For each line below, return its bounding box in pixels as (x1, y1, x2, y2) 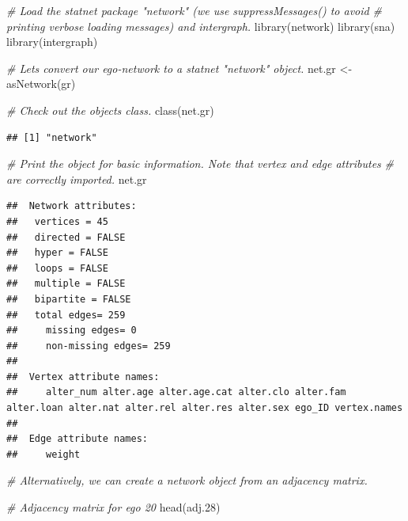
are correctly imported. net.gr (6, 170, 147, 187)
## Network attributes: (6, 200, 137, 212)
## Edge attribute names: (6, 433, 148, 445)
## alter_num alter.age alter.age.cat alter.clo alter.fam (6, 386, 346, 398)
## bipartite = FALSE (6, 293, 131, 305)
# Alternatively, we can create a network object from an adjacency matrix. (6, 472, 368, 489)
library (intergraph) (6, 33, 98, 50)
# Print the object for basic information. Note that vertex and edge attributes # (6, 155, 394, 172)
